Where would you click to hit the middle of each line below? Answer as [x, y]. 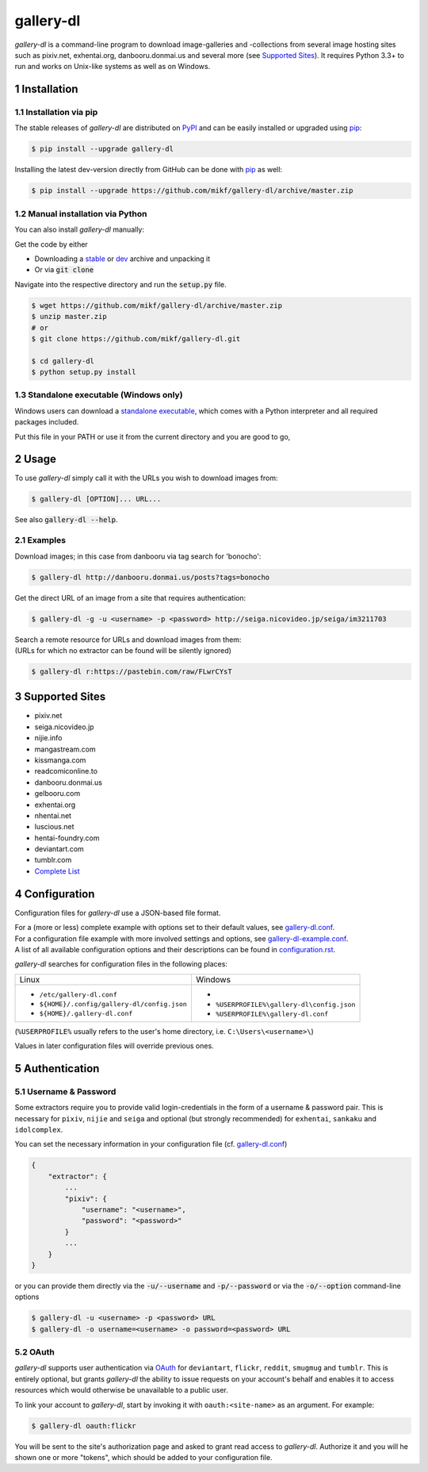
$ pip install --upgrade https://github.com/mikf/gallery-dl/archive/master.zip [192, 191]
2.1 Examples [40, 540]
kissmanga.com [60, 760]
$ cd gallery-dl [63, 361]
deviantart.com [59, 849]
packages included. [47, 422]
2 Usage [36, 459]
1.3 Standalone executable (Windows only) [99, 395]
